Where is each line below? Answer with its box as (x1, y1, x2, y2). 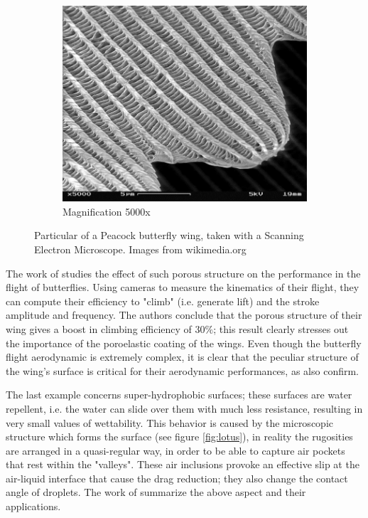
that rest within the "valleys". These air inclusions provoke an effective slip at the (6, 457, 359, 472)
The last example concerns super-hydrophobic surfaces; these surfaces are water (6, 387, 352, 402)
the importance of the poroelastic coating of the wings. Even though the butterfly (6, 335, 362, 350)
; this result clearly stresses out (213, 321, 349, 336)
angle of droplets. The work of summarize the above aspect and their (6, 485, 306, 499)
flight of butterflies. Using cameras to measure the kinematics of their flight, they (6, 280, 359, 295)
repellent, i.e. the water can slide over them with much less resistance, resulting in (6, 401, 363, 416)
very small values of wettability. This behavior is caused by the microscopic (6, 415, 333, 430)
